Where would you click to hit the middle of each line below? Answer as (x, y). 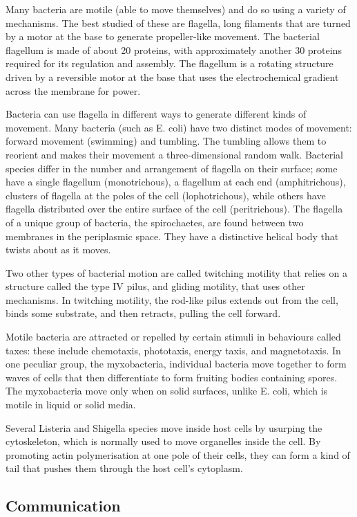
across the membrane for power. (73, 90)
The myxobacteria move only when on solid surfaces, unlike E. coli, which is (167, 391)
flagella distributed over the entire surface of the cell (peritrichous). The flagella (174, 209)
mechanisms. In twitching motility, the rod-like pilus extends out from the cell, (172, 299)
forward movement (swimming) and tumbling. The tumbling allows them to (166, 141)
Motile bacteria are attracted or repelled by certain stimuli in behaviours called (173, 337)
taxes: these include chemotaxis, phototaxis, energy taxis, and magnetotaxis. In (173, 350)
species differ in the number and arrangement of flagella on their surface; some (172, 168)
